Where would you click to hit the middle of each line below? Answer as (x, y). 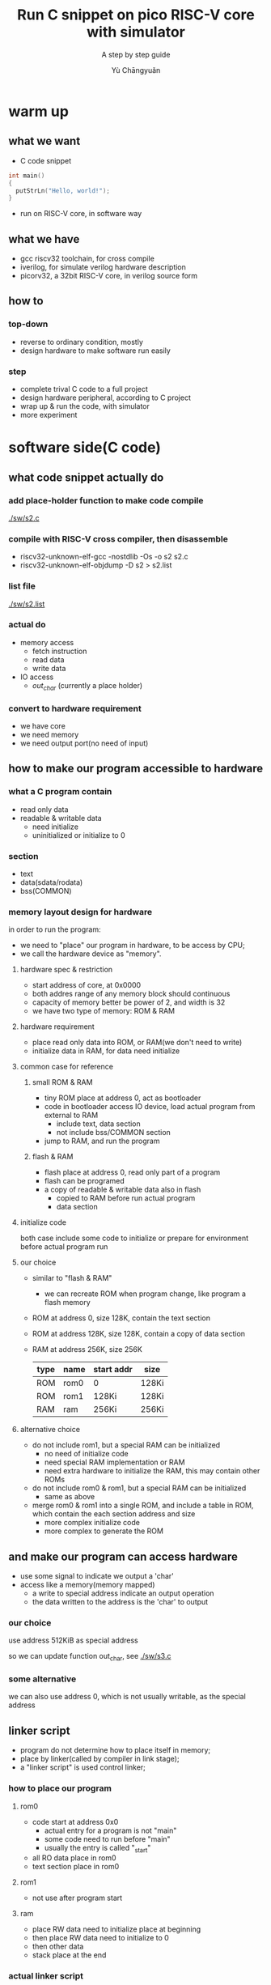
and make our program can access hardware (123, 1556)
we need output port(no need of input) (84, 743)
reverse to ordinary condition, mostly (82, 342)
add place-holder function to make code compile (106, 500)
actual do (27, 625)
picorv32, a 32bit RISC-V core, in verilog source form (109, 276)
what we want (44, 141)
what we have (44, 239)
